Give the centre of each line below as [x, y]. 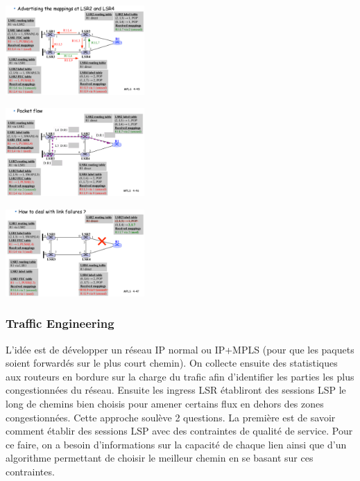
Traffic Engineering [60, 323]
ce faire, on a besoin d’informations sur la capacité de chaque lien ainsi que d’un [176, 444]
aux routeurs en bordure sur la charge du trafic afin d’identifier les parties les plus [180, 376]
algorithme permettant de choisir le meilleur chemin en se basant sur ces [160, 458]
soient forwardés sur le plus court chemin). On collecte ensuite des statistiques [172, 363]
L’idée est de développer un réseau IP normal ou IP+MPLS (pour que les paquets [180, 349]
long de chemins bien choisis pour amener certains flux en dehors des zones [165, 403]
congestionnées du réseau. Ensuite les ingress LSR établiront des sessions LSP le [176, 390]
